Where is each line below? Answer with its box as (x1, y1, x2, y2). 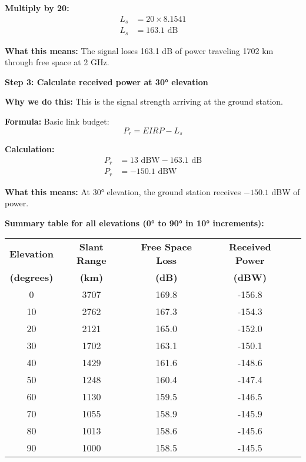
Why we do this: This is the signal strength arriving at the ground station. (5, 95, 283, 108)
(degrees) (9, 270, 54, 284)
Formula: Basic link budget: (5, 115, 109, 127)
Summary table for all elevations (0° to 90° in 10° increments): (5, 216, 264, 229)
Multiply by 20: (5, 2, 69, 14)
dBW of (271, 185, 300, 197)
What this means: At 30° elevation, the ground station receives (5, 185, 241, 197)
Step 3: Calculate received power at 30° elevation (5, 75, 208, 88)
